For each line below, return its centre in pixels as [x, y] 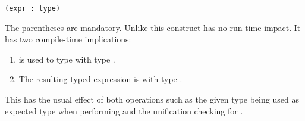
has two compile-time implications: [68, 39]
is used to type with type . [67, 59]
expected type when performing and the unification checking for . [124, 111]
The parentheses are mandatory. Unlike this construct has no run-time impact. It [153, 27]
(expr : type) [33, 8]
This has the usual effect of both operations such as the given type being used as [152, 99]
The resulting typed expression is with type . [100, 79]
